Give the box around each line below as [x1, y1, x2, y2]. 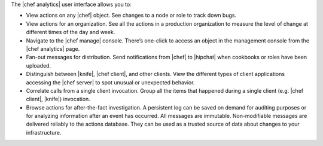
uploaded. [26, 62, 51, 69]
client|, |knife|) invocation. [26, 96, 91, 103]
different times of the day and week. [26, 29, 115, 36]
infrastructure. [26, 129, 62, 136]
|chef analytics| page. [26, 45, 80, 52]
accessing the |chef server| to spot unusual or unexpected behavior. [26, 78, 195, 86]
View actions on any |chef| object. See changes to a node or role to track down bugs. [26, 12, 236, 19]
